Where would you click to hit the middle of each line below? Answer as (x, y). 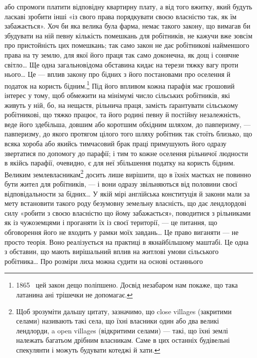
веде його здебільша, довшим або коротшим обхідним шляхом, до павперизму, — (128, 124)
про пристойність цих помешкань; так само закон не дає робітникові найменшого (127, 45)
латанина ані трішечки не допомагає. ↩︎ (74, 294)
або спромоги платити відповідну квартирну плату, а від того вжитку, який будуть (128, 6)
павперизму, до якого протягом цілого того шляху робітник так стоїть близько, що (128, 134)
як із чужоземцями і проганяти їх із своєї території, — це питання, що (111, 222)
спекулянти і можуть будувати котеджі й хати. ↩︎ (88, 349)
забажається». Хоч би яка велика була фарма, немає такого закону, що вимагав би (128, 26)
